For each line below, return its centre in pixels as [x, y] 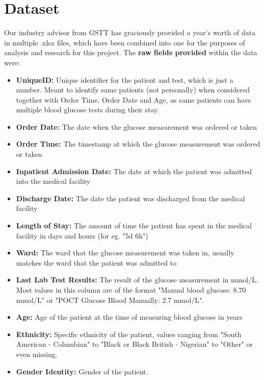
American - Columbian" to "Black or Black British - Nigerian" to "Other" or [134, 344]
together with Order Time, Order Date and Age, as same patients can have [134, 99]
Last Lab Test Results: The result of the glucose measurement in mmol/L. [137, 280]
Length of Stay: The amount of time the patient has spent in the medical [134, 225]
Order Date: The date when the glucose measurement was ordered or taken [137, 126]
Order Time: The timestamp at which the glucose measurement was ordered [138, 144]
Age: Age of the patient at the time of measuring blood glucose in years [129, 317]
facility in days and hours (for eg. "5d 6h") [82, 235]
